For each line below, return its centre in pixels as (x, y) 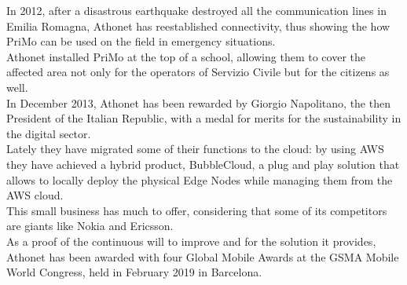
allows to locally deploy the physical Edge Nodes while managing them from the (200, 179)
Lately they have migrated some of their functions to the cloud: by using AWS (195, 149)
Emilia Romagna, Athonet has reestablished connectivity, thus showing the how (198, 26)
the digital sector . (49, 133)
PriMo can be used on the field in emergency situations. (141, 41)
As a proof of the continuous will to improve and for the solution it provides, (191, 241)
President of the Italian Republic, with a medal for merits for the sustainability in (204, 118)
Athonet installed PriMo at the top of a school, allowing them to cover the (186, 56)
